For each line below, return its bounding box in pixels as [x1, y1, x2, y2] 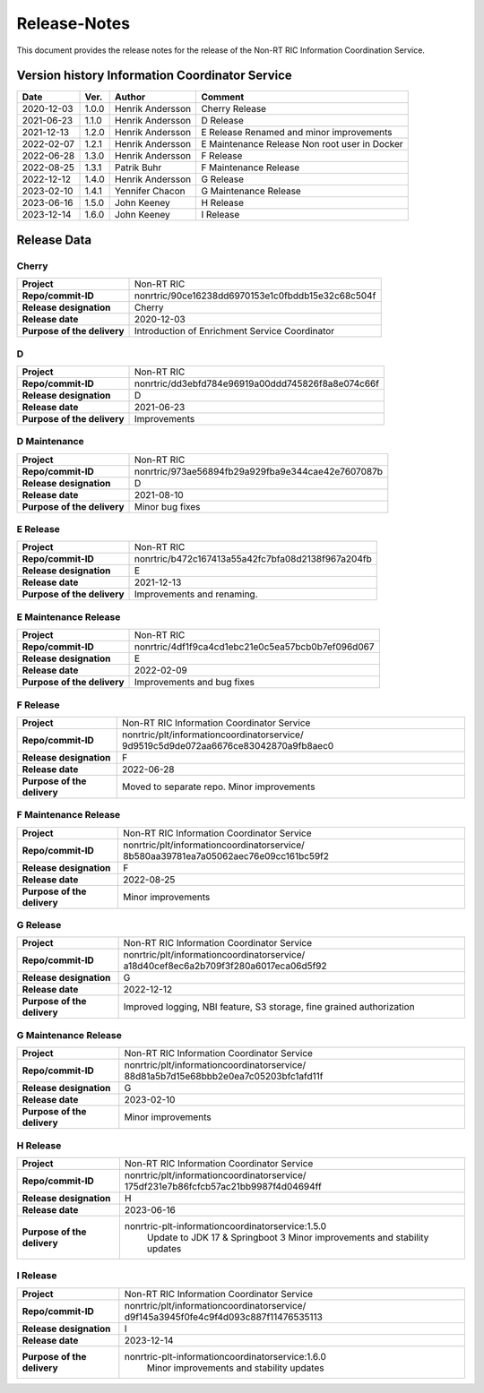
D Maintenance [16, 435, 84, 448]
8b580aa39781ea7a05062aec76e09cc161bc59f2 [122, 849, 329, 862]
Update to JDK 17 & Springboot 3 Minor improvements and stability [146, 1231, 429, 1243]
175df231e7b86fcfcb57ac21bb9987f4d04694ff [124, 1180, 322, 1192]
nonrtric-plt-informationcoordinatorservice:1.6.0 [124, 1350, 326, 1363]
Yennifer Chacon [115, 185, 186, 197]
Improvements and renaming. [134, 588, 259, 600]
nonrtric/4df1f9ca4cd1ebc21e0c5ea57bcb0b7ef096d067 [134, 641, 375, 653]
